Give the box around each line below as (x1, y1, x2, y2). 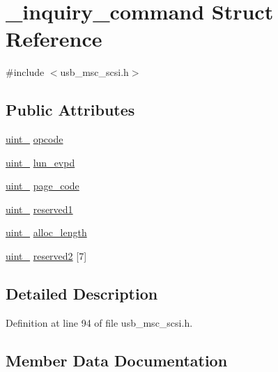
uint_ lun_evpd (6, 155, 75, 169)
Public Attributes (6, 99, 135, 121)
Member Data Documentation (6, 349, 228, 371)
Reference (6, 24, 102, 53)
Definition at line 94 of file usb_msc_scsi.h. (6, 315, 193, 330)
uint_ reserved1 (6, 201, 73, 216)
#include (6, 65, 45, 79)
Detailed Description (6, 283, 158, 304)
